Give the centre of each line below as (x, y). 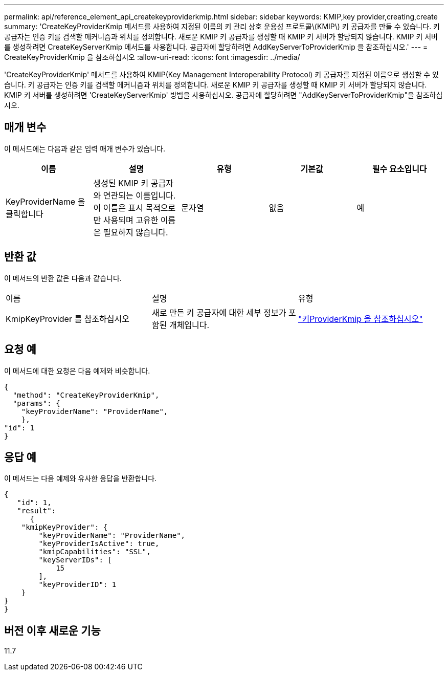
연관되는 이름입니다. (139, 195)
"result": (37, 511)
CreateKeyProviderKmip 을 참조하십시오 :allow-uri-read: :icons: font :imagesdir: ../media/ (152, 57)
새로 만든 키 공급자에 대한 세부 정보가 (219, 312)
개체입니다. (189, 325)
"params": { (36, 403)
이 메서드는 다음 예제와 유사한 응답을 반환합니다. (81, 478)
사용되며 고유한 (131, 220)
